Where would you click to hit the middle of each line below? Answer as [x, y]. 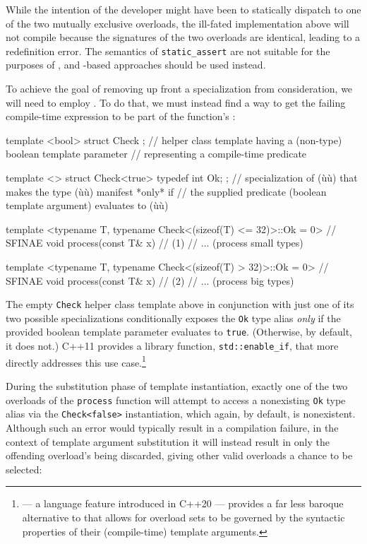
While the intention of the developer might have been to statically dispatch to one [183, 9]
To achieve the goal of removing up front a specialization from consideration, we [179, 89]
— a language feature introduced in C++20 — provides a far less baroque [183, 503]
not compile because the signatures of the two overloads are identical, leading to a [183, 37]
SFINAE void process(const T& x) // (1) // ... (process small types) [155, 243]
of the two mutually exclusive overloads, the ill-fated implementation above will [178, 23]
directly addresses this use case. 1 [76, 361]
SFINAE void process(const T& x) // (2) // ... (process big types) [150, 280]
